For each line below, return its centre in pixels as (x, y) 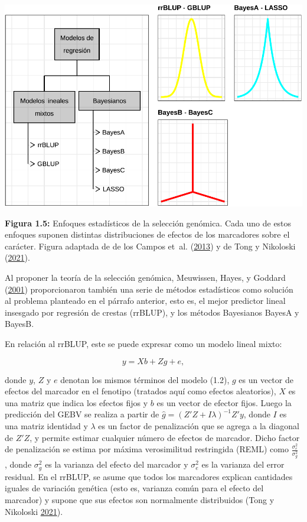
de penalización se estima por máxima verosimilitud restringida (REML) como (147, 449)
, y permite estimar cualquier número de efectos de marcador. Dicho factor (165, 437)
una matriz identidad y (46, 425)
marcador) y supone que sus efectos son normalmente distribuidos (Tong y (140, 499)
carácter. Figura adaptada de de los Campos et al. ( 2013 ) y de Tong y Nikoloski (150, 246)
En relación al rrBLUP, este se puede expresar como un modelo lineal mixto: (143, 343)
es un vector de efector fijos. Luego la (224, 402)
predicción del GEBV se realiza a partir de (82, 414)
